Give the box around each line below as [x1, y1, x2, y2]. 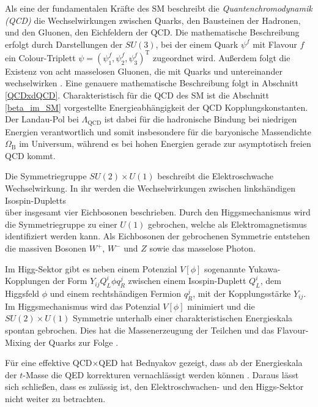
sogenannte [204, 262, 246, 275]
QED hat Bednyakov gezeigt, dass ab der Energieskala [98, 356, 303, 369]
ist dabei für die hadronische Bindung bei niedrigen [104, 113, 297, 125]
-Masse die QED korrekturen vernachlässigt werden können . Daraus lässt [23, 368, 299, 381]
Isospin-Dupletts [5, 193, 66, 206]
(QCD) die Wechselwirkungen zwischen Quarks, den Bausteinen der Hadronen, [5, 13, 301, 26]
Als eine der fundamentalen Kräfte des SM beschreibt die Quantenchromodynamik [5, 2, 312, 14]
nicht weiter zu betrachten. [5, 392, 106, 405]
